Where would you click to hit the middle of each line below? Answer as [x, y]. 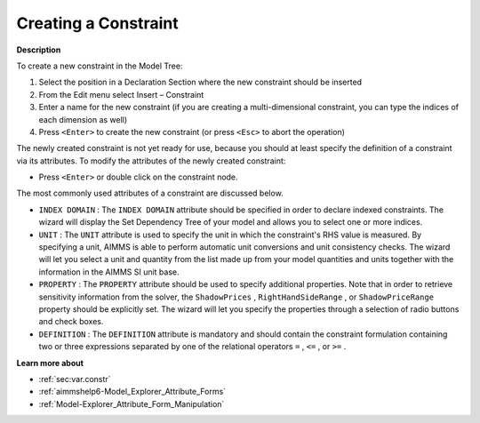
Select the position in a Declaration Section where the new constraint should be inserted [200, 82]
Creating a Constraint [97, 23]
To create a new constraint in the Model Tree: [100, 66]
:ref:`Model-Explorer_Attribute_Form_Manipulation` [132, 403]
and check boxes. [71, 322]
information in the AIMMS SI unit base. [109, 272]
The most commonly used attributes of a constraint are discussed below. [150, 193]
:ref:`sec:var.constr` [75, 379]
